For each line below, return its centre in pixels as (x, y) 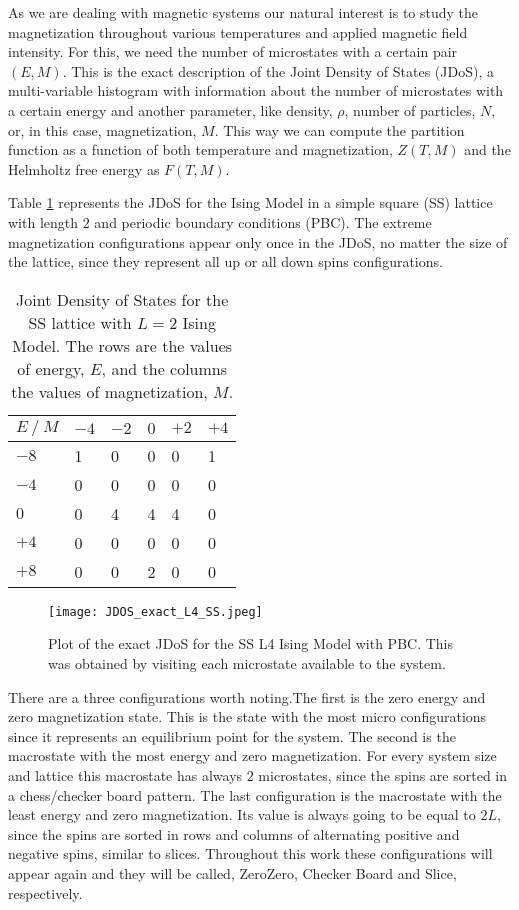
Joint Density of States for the (122, 299)
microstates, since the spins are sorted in (383, 774)
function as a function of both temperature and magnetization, (200, 149)
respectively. (45, 892)
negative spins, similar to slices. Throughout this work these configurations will (250, 853)
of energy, (51, 368)
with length (43, 221)
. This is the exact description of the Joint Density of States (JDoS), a (278, 70)
